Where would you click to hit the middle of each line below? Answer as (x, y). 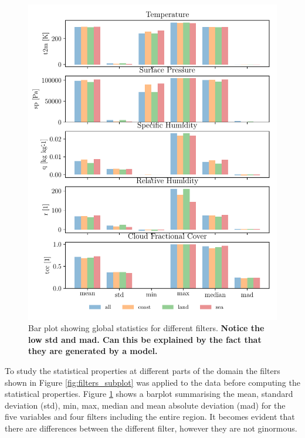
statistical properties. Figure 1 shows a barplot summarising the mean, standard (149, 394)
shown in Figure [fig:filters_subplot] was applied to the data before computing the (152, 382)
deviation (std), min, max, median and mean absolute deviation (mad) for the (145, 405)
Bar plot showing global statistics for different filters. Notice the (146, 328)
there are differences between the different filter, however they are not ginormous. (151, 428)
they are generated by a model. (93, 351)
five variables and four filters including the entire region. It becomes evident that (150, 417)
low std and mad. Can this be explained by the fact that (145, 339)
